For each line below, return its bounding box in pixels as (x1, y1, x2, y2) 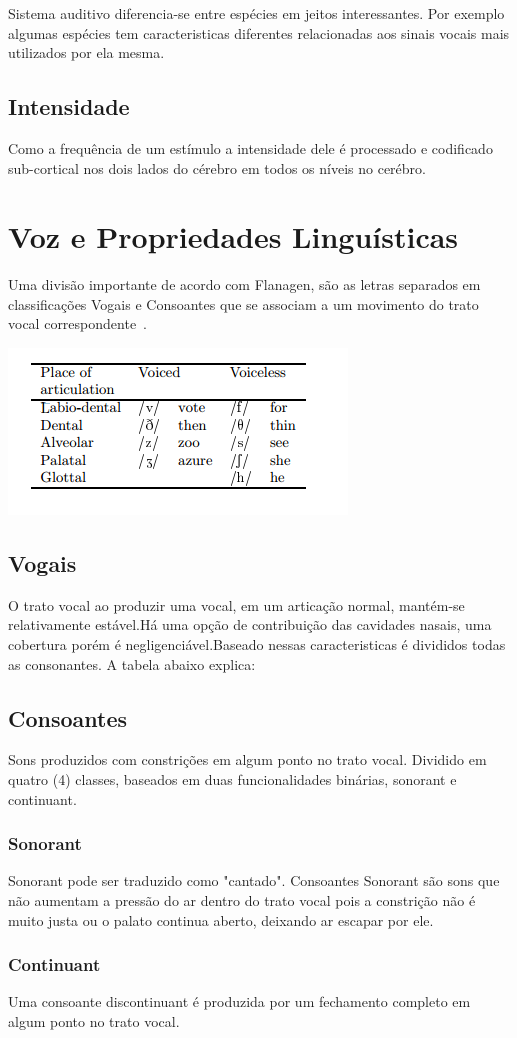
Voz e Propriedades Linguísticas (8, 216, 459, 257)
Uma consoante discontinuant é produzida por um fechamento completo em (8, 991, 471, 1012)
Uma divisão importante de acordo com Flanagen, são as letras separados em (8, 274, 481, 295)
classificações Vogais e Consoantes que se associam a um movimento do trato (8, 293, 479, 314)
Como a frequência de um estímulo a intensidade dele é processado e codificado (8, 137, 493, 158)
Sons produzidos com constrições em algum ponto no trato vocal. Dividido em (8, 749, 487, 770)
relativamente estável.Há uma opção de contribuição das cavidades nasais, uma (8, 614, 492, 635)
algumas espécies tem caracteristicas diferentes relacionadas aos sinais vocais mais (8, 22, 510, 43)
